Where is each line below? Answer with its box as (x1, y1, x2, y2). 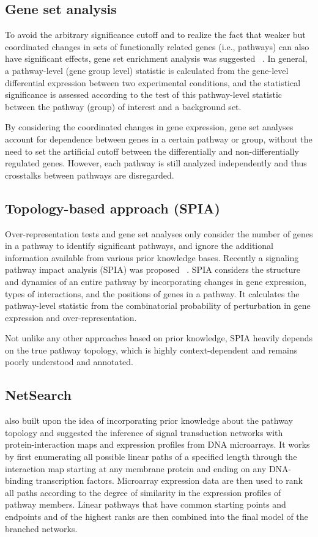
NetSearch (5, 385, 72, 404)
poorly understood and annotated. (5, 355, 133, 368)
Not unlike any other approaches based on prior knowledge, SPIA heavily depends (5, 331, 313, 344)
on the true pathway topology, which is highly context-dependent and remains (5, 343, 298, 356)
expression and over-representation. (5, 311, 137, 324)
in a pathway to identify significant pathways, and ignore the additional (5, 239, 273, 252)
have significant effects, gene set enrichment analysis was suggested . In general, (5, 52, 308, 65)
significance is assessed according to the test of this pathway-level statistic (5, 88, 283, 101)
